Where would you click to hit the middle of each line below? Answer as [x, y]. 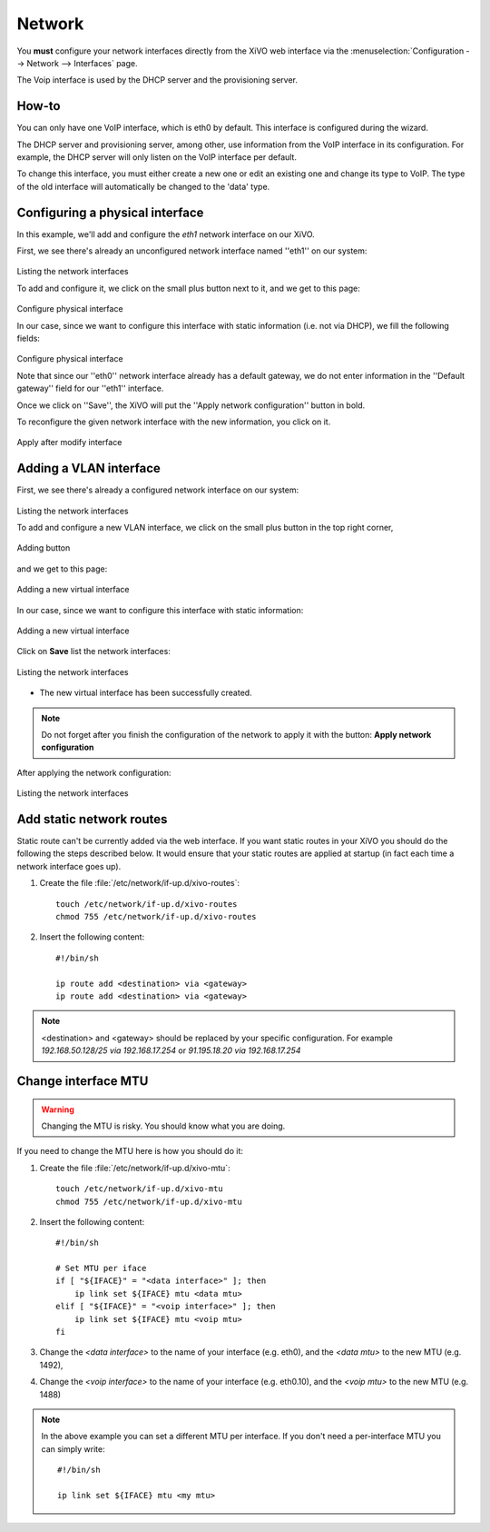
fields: [29, 338]
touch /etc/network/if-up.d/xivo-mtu [140, 1189]
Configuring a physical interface [110, 212]
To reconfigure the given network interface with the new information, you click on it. [174, 422]
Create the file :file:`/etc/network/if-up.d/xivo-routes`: [140, 883]
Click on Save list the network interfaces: [94, 652]
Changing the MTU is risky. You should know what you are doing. [163, 1126]
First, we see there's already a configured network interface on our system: [158, 490]
